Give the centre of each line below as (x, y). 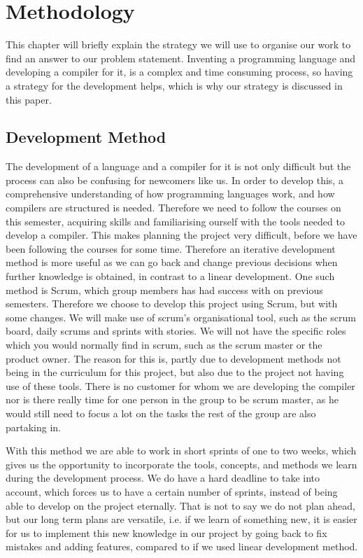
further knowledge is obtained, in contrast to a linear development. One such (170, 276)
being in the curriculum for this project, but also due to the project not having (175, 372)
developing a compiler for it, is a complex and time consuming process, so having (179, 72)
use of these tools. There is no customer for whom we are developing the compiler (180, 385)
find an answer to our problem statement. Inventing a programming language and (181, 58)
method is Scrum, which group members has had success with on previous (164, 290)
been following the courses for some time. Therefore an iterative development (171, 248)
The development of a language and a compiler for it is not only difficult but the (178, 166)
